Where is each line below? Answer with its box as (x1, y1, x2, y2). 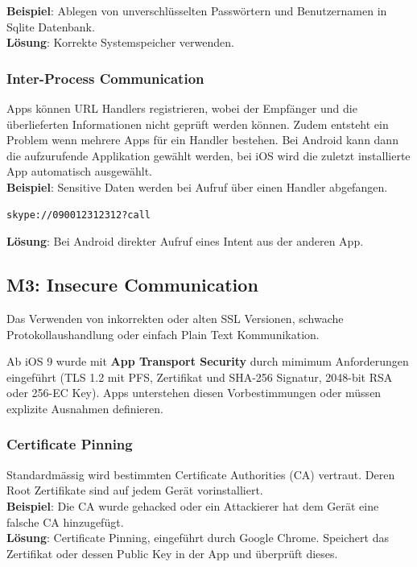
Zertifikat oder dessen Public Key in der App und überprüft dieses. (6, 544, 338, 561)
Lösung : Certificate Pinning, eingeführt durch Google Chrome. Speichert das (6, 529, 389, 546)
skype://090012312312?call (6, 209, 151, 221)
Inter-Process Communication (6, 68, 204, 88)
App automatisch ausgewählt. (6, 163, 152, 180)
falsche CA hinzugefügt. (6, 513, 124, 530)
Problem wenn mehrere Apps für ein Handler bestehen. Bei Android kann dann (6, 131, 398, 148)
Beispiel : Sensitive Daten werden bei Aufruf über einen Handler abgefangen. (6, 178, 388, 195)
